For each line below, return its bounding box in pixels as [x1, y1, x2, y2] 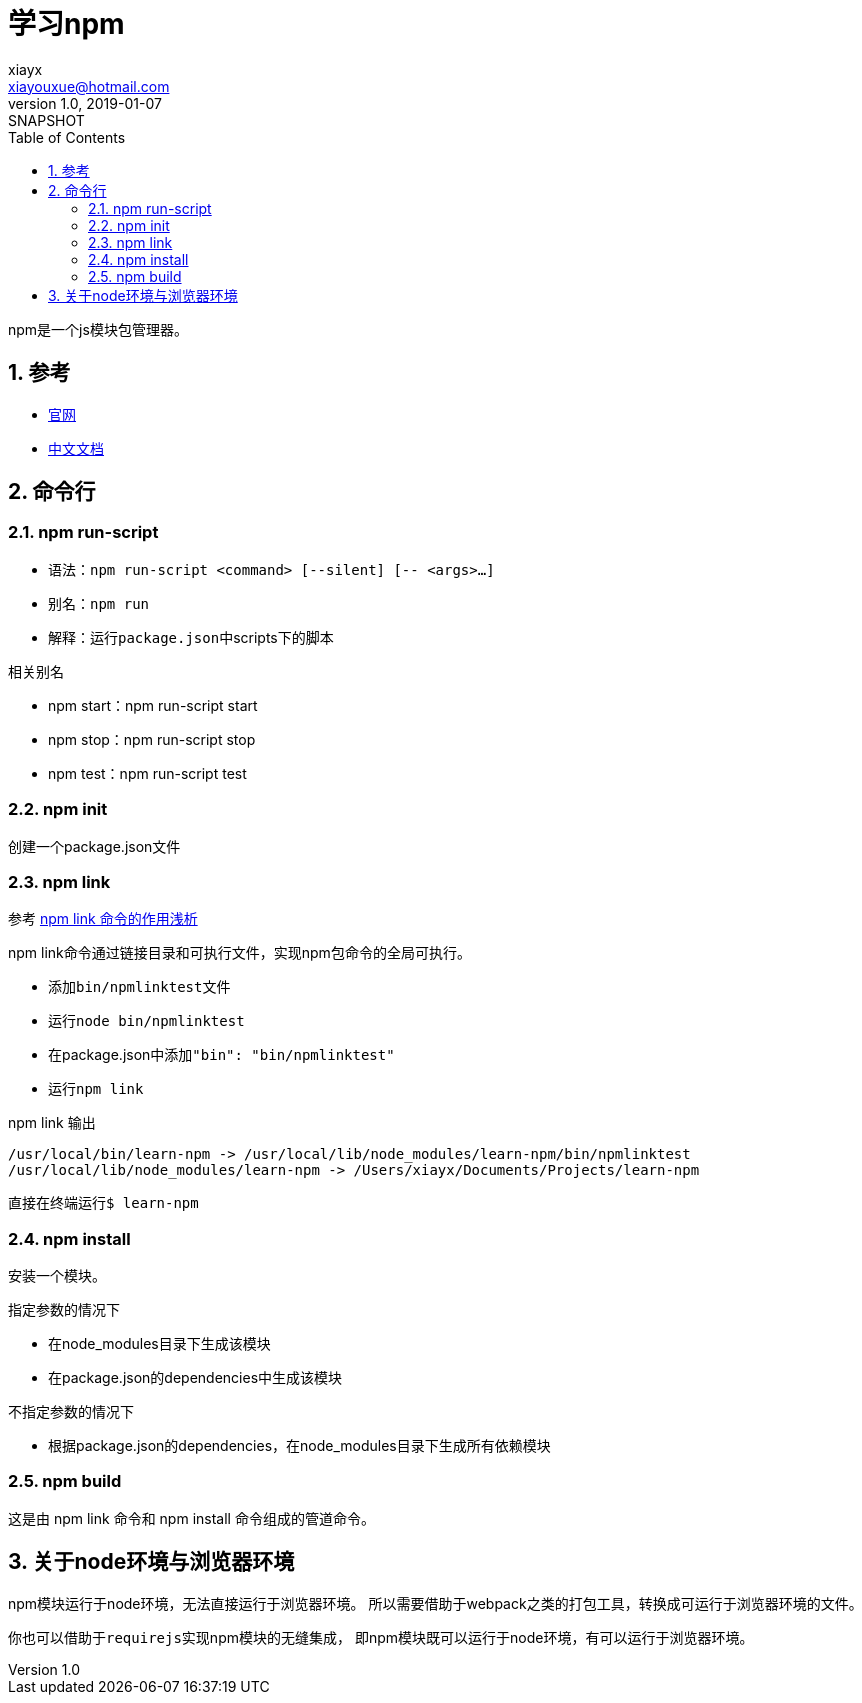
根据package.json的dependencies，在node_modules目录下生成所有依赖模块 [48, 1437, 551, 1455]
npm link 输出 [8, 1114, 96, 1132]
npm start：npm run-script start [48, 696, 258, 714]
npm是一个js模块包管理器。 [8, 320, 188, 338]
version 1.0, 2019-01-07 [8, 94, 162, 112]
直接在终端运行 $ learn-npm [8, 1194, 199, 1212]
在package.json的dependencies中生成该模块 [48, 1369, 343, 1387]
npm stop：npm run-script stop [48, 730, 256, 748]
